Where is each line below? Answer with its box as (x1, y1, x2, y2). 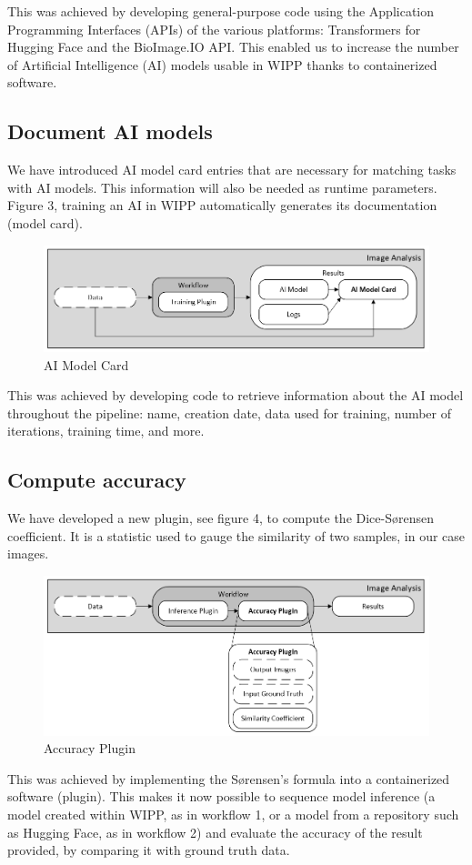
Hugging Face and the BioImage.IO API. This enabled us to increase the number (7, 37, 459, 56)
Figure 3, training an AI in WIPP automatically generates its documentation (7, 196, 437, 215)
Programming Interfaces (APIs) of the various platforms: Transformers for (7, 19, 421, 38)
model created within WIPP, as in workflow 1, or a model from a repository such (7, 805, 459, 824)
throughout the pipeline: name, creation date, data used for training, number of (7, 403, 452, 422)
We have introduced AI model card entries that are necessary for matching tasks (7, 160, 457, 179)
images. (7, 544, 49, 563)
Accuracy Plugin (44, 739, 136, 758)
